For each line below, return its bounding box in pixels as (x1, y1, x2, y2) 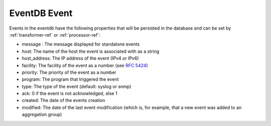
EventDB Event (9, 8, 73, 19)
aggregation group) (22, 111, 62, 117)
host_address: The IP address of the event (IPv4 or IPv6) (22, 55, 139, 61)
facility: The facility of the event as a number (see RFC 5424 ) (22, 62, 148, 68)
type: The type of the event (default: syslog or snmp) (22, 83, 131, 89)
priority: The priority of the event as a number (22, 69, 116, 75)
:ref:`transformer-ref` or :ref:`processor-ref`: (9, 32, 100, 38)
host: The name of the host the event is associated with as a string (22, 48, 160, 54)
